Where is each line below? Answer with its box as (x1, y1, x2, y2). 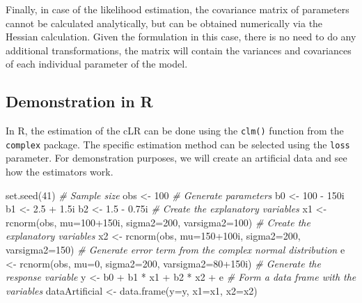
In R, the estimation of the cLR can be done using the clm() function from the (6, 123, 344, 138)
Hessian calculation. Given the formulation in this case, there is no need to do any (6, 29, 356, 44)
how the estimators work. (6, 164, 113, 179)
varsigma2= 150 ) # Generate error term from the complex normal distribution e (6, 242, 345, 257)
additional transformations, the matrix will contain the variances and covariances (6, 42, 352, 57)
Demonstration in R (6, 91, 153, 112)
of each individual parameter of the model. (6, 56, 188, 71)
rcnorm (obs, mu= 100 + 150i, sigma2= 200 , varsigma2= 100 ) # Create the (6, 215, 310, 229)
